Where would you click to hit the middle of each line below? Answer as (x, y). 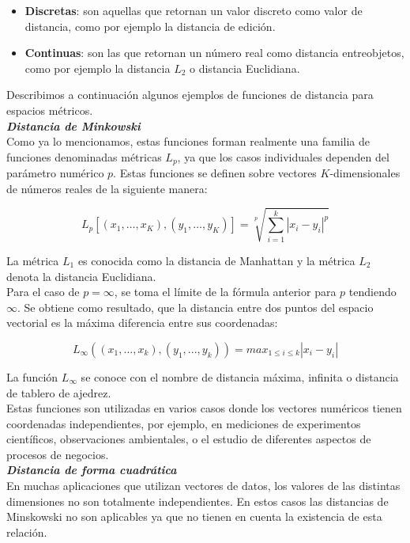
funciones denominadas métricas (84, 156)
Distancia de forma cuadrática (92, 470)
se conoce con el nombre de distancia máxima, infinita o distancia (240, 376)
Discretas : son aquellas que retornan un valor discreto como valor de (194, 10)
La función (32, 376)
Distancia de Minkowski (73, 125)
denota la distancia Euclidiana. (81, 276)
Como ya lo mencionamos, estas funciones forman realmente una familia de (188, 141)
